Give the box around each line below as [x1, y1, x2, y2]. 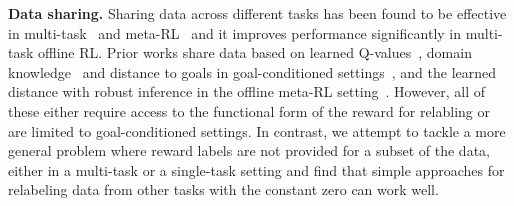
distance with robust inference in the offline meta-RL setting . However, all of [8, 81, 486, 102]
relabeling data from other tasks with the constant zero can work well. [8, 179, 439, 200]
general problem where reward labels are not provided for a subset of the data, [8, 140, 490, 161]
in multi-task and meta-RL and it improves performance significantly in [8, 22, 462, 43]
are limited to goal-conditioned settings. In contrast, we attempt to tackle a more [8, 120, 506, 141]
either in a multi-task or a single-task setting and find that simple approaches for [8, 159, 505, 180]
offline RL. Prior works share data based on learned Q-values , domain [38, 42, 472, 63]
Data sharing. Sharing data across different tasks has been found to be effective [8, 3, 507, 23]
